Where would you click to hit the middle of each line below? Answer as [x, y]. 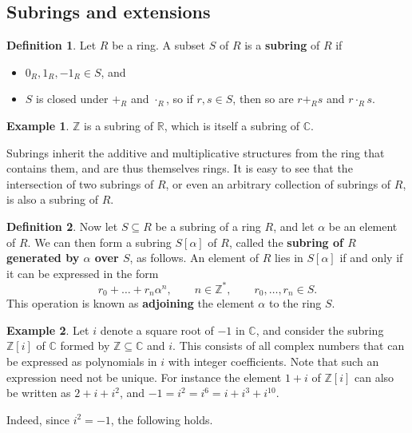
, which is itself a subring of [232, 125]
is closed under [72, 99]
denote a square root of [157, 330]
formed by [85, 346]
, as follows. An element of [194, 258]
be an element [363, 226]
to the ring [295, 303]
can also [374, 377]
